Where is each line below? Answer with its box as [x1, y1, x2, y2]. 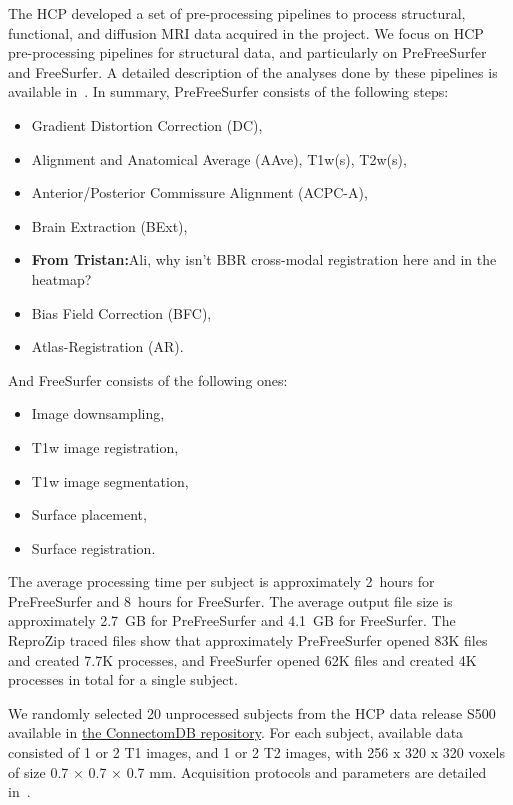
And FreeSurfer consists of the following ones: [8, 369, 288, 390]
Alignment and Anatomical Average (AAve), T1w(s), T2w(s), [31, 148, 407, 169]
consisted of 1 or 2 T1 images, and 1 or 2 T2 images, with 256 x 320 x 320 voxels [8, 742, 505, 763]
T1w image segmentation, [31, 470, 189, 491]
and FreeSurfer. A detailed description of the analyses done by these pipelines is [8, 61, 498, 82]
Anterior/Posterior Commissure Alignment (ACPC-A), [31, 182, 368, 203]
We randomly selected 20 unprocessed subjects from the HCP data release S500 [8, 702, 496, 723]
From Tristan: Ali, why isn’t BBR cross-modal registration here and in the [31, 249, 497, 270]
